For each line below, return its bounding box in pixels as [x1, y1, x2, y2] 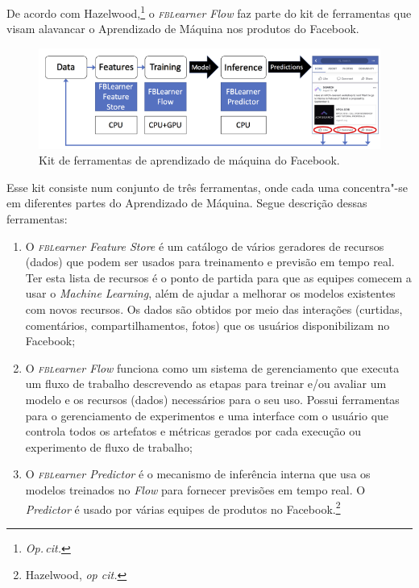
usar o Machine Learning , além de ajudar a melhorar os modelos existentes [25, 285, 396, 302]
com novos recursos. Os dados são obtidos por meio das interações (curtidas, [25, 301, 403, 318]
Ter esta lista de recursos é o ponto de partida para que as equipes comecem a [25, 269, 412, 286]
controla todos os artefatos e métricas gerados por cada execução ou [25, 423, 362, 440]
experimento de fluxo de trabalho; [25, 438, 193, 455]
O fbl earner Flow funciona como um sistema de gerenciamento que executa [25, 359, 400, 376]
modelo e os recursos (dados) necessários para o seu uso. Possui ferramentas [25, 391, 400, 407]
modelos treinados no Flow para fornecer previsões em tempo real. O [25, 481, 366, 498]
